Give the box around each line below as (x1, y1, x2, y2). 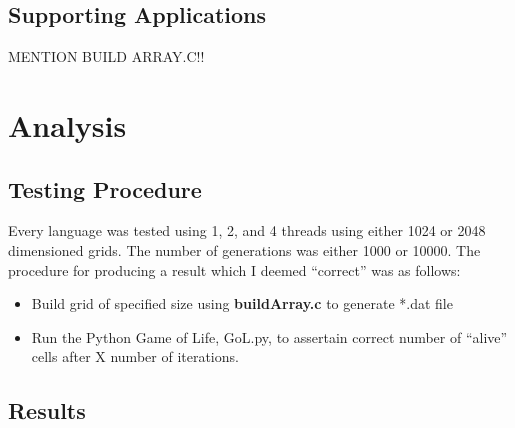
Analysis (8, 104, 127, 145)
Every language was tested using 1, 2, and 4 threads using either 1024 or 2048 (8, 220, 486, 241)
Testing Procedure (8, 173, 202, 204)
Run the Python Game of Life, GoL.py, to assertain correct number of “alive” (31, 326, 508, 347)
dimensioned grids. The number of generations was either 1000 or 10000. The (8, 239, 481, 260)
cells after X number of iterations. (31, 346, 239, 367)
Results (8, 395, 86, 426)
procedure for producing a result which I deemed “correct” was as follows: (8, 259, 461, 280)
